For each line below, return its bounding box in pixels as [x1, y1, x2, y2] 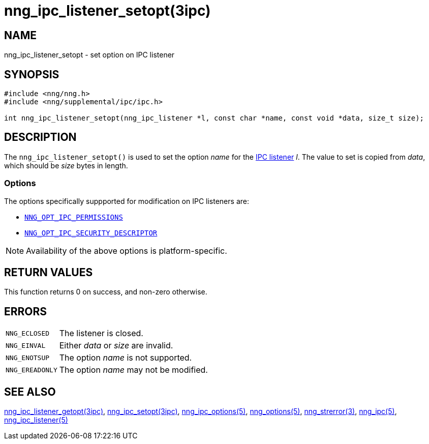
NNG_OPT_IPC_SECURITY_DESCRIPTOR [24, 228, 158, 237]
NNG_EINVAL [6, 341, 46, 349]
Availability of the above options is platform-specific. [26, 245, 227, 256]
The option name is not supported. [59, 352, 192, 363]
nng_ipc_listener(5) [4, 416, 68, 425]
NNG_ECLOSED [6, 329, 50, 337]
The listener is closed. [59, 328, 143, 339]
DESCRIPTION [4, 131, 77, 144]
